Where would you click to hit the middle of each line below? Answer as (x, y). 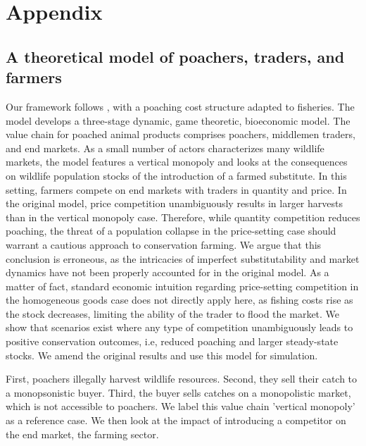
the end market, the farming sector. (82, 434)
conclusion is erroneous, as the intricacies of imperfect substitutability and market (183, 258)
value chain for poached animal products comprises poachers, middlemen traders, (181, 134)
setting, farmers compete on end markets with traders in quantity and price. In (176, 189)
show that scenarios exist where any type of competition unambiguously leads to (179, 327)
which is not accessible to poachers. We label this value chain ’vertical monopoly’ (181, 406)
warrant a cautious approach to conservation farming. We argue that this (164, 244)
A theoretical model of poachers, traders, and (175, 56)
